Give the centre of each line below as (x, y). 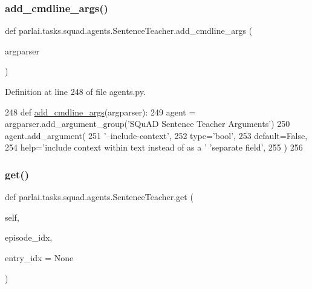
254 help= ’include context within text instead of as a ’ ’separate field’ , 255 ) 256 (154, 147)
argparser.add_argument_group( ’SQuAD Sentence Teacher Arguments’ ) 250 (148, 124)
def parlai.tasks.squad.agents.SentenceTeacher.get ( (99, 197)
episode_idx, (29, 237)
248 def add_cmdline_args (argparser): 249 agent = (100, 112)
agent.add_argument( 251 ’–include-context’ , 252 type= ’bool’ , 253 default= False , (156, 135)
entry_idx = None (39, 257)
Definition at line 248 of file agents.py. (75, 91)
